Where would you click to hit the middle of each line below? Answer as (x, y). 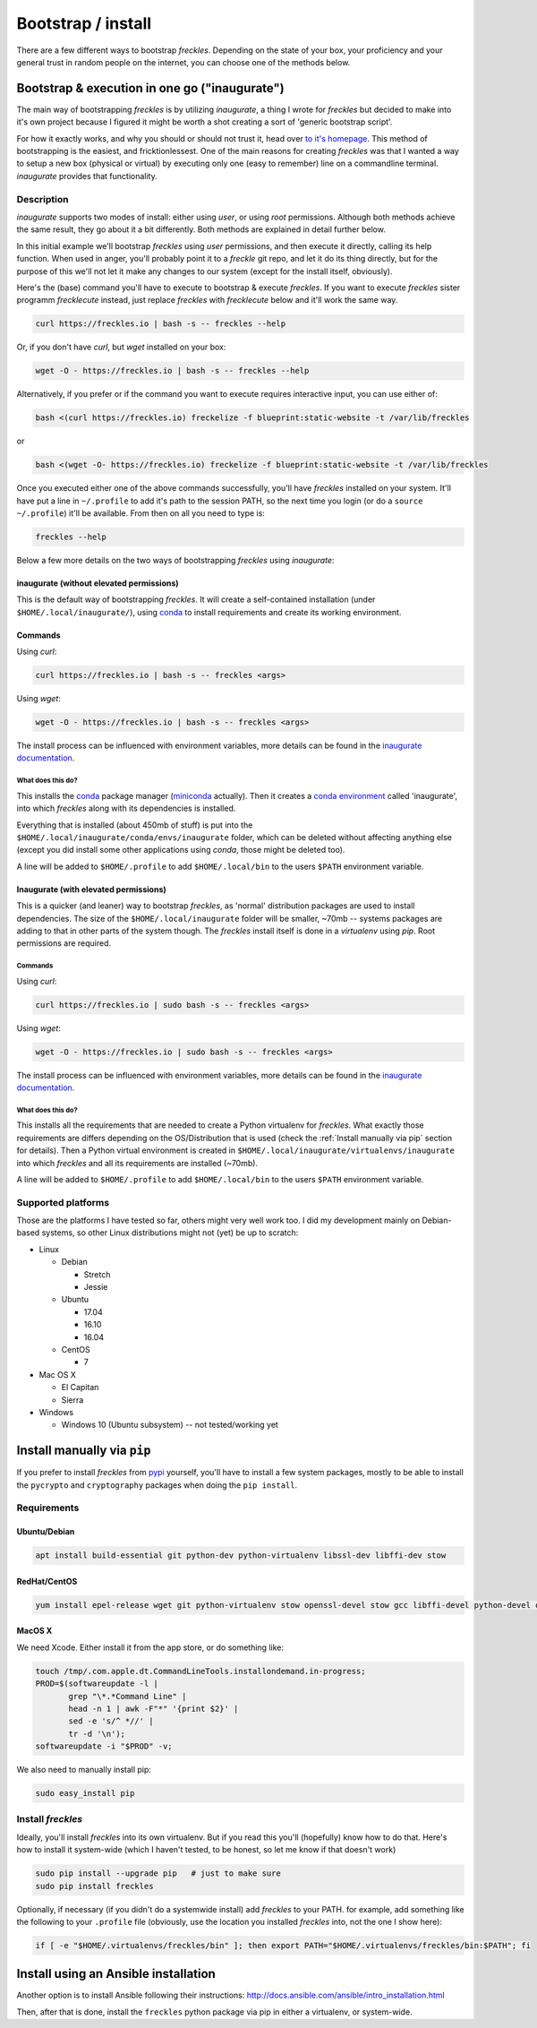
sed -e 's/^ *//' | (111, 1721)
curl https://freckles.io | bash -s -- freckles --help (161, 324)
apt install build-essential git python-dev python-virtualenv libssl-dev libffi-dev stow (241, 1555)
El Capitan (80, 1388)
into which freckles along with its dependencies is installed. (126, 808)
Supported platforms (63, 1202)
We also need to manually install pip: (84, 1770)
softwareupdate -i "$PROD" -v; (104, 1746)
